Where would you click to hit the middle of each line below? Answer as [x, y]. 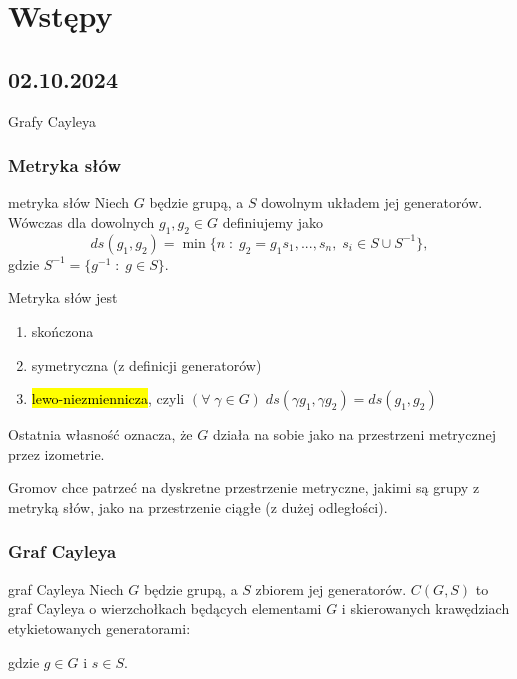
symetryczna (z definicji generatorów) [146, 364]
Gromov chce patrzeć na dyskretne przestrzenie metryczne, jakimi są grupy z [244, 487]
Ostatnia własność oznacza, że [100, 434]
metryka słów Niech [69, 202]
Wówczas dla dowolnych [81, 221]
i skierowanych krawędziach [425, 608]
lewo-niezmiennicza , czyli [108, 398]
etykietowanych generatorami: [99, 627]
